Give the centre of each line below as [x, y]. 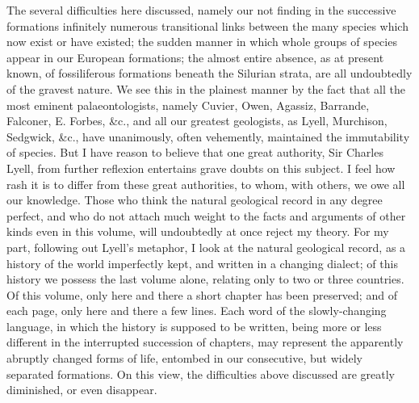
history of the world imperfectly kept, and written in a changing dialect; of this [202, 263]
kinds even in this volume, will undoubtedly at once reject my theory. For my [198, 231]
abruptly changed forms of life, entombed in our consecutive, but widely [184, 358]
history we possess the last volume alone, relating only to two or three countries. [205, 279]
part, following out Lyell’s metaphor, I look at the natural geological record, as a [206, 247]
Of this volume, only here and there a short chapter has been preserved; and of [202, 294]
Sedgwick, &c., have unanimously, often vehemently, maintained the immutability [208, 136]
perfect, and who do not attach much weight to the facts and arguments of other [206, 215]
